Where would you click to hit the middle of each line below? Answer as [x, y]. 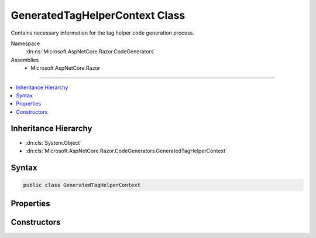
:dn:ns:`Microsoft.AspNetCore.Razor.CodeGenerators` [90, 52]
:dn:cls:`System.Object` [54, 142]
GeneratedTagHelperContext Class [98, 15]
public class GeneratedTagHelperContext [82, 185]
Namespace [25, 43]
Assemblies [25, 60]
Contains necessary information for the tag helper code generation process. [103, 33]
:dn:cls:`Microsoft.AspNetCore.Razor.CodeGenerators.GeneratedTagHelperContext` [126, 151]
